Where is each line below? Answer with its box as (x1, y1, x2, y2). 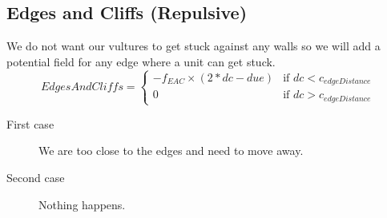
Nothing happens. (38, 196, 126, 212)
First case (6, 115, 54, 132)
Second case (6, 169, 65, 186)
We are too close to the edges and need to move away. (38, 142, 304, 159)
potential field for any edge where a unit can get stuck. (6, 53, 276, 69)
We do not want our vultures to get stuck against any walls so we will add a (6, 38, 381, 54)
